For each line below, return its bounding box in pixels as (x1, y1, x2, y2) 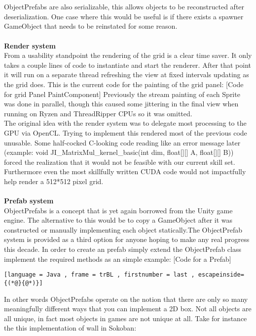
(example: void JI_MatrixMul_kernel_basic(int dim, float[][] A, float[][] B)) (4, 147, 234, 157)
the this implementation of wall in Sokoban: (4, 323, 137, 333)
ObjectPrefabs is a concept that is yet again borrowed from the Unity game (4, 205, 233, 215)
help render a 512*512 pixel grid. (4, 176, 104, 186)
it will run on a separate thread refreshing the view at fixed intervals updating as (4, 69, 249, 80)
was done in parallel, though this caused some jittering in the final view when (4, 98, 239, 109)
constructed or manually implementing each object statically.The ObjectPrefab (4, 224, 243, 235)
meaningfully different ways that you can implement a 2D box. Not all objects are (4, 303, 252, 314)
